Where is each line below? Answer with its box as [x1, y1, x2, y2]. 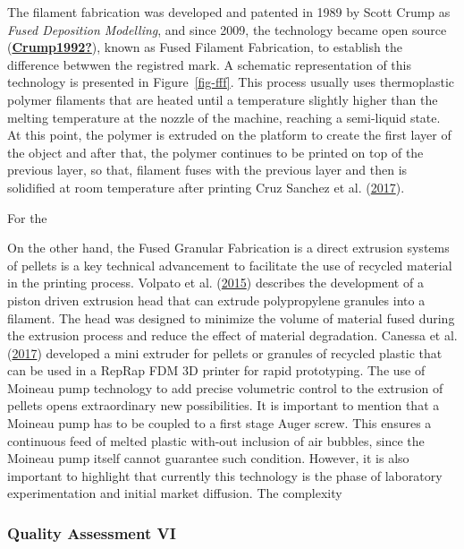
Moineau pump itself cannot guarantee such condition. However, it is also [7, 449, 409, 468]
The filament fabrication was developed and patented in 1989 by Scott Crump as [7, 3, 451, 21]
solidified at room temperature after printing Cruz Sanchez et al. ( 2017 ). [7, 177, 405, 196]
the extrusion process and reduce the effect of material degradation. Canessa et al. [7, 326, 458, 345]
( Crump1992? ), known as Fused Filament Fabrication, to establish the [7, 38, 402, 56]
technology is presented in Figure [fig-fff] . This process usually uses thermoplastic [7, 73, 454, 91]
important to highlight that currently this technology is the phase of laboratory [7, 466, 443, 485]
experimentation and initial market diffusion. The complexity [7, 484, 342, 502]
